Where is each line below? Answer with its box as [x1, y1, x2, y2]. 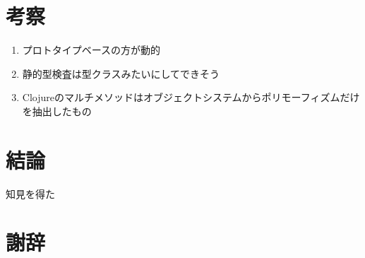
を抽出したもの [22, 103, 92, 118]
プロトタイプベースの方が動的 [22, 42, 161, 57]
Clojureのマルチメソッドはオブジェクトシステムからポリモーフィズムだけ [22, 90, 360, 105]
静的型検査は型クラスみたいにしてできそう [22, 66, 220, 81]
